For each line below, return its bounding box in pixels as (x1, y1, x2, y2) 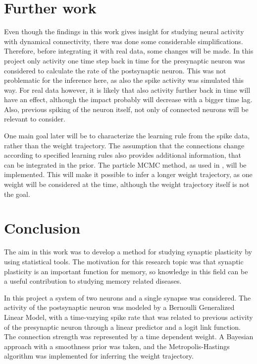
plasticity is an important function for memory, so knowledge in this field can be (4, 266, 248, 276)
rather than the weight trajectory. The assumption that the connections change (4, 140, 245, 150)
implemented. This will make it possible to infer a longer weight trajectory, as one (4, 169, 253, 180)
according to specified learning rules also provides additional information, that (4, 150, 241, 160)
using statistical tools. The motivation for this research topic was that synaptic (4, 256, 244, 266)
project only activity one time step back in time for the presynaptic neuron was (4, 55, 245, 65)
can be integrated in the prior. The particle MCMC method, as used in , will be (4, 159, 247, 170)
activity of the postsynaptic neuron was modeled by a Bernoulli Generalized (4, 302, 235, 312)
